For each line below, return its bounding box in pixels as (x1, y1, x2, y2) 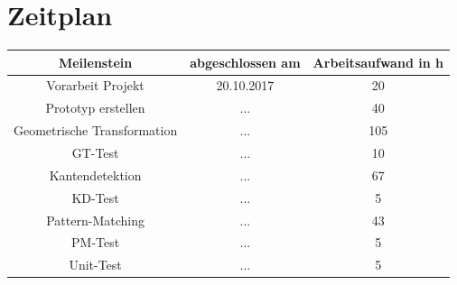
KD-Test (71, 188, 119, 207)
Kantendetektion (49, 165, 142, 184)
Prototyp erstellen (45, 98, 145, 117)
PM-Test (71, 233, 120, 252)
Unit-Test (69, 255, 122, 274)
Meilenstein (58, 52, 133, 71)
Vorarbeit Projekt (46, 76, 145, 95)
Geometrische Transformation (14, 121, 178, 140)
